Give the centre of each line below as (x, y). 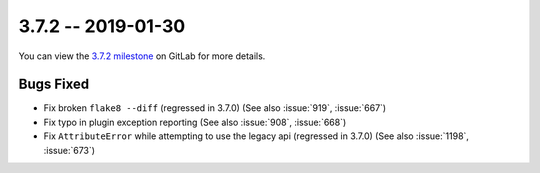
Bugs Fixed (54, 84)
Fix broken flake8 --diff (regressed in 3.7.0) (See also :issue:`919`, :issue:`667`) (215, 108)
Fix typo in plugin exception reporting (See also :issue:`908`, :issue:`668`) (195, 122)
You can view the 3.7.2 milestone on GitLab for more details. (142, 56)
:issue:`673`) (69, 150)
